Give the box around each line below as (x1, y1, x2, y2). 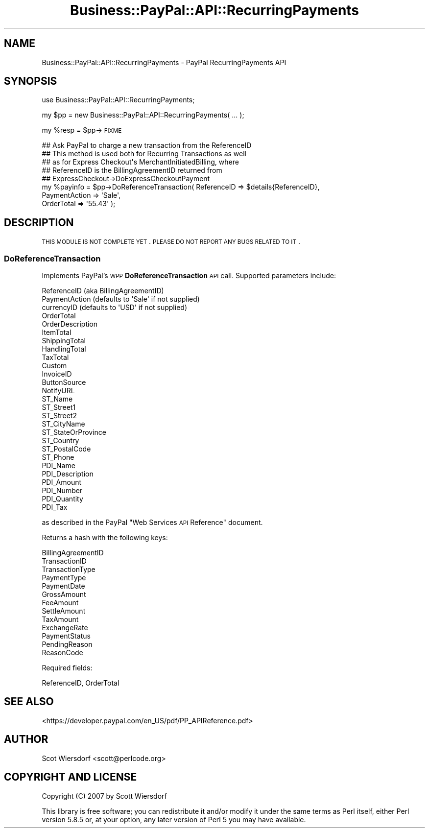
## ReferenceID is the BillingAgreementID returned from (42, 166, 222, 175)
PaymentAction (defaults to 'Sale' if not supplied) (42, 295, 200, 304)
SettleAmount (42, 607, 86, 616)
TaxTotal (42, 353, 69, 362)
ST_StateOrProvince (42, 428, 107, 437)
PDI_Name (42, 461, 75, 470)
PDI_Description (42, 470, 94, 478)
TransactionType (42, 565, 95, 574)
